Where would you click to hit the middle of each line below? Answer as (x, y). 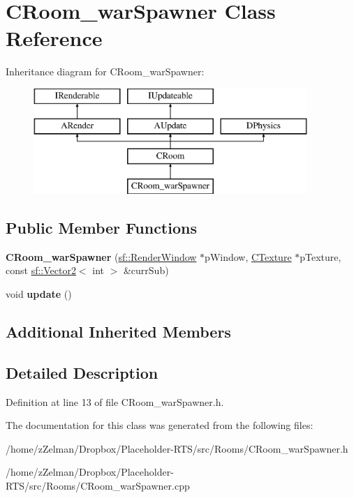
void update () (39, 294)
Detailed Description (82, 372)
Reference (54, 38)
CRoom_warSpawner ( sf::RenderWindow (101, 256)
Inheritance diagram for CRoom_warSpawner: (105, 71)
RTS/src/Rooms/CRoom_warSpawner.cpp (98, 486)
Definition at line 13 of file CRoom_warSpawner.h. (115, 401)
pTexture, (320, 256)
